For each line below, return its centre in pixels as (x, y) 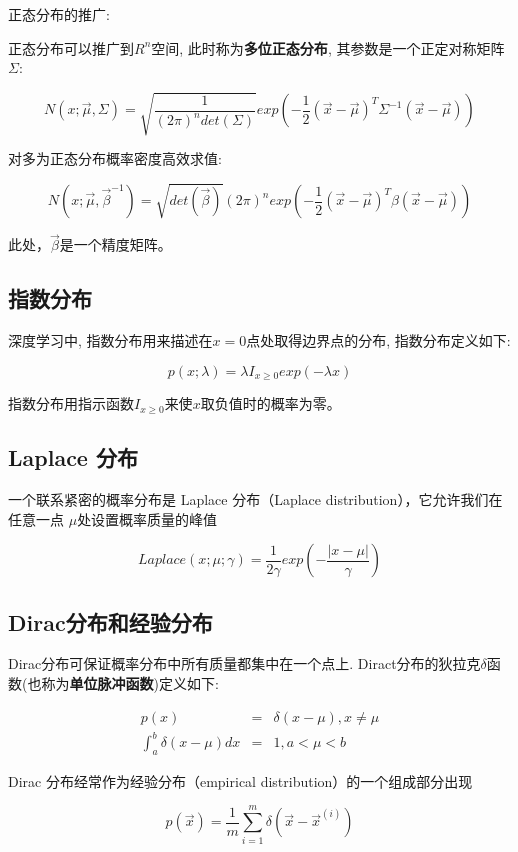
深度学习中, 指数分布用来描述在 (110, 340)
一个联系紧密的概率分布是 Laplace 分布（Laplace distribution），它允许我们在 (255, 498)
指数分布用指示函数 (71, 403)
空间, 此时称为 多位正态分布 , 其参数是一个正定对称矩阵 (328, 47)
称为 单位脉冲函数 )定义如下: (130, 682)
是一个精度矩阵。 (115, 244)
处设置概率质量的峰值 (147, 518)
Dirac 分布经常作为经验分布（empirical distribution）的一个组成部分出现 (240, 780)
